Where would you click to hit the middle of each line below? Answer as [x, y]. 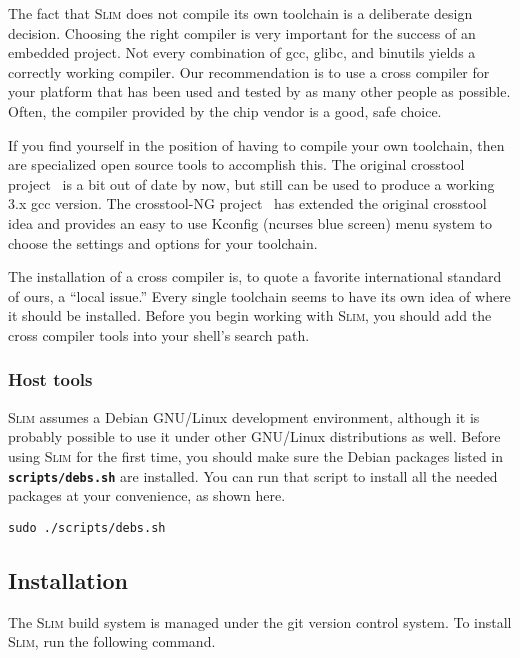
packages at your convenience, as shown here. [147, 495]
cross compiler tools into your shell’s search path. [159, 334]
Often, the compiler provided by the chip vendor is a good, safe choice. [225, 110]
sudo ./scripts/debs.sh [87, 527]
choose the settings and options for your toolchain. [163, 242]
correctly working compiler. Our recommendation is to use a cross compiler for [249, 71]
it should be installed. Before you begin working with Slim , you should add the [250, 315]
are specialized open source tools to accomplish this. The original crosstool [236, 164]
